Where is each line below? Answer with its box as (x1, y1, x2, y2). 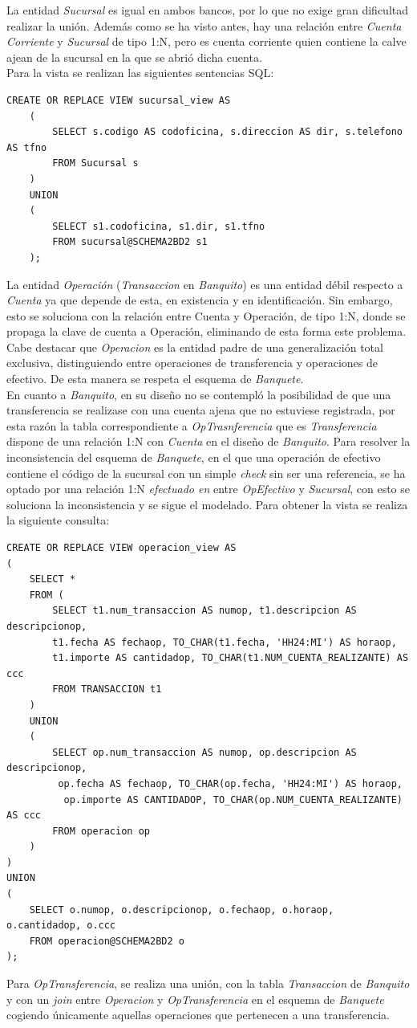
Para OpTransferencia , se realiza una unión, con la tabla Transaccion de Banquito (6, 975, 410, 992)
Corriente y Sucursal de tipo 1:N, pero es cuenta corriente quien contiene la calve (6, 33, 407, 50)
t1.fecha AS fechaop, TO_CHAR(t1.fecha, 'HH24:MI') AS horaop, (52, 636, 397, 648)
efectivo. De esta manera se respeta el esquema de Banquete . (6, 370, 304, 387)
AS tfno (6, 141, 47, 153)
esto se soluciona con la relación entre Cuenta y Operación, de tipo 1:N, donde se (6, 307, 406, 324)
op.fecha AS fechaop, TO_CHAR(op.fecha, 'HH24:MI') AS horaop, (58, 777, 403, 789)
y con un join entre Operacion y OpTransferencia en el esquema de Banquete (6, 990, 384, 1007)
